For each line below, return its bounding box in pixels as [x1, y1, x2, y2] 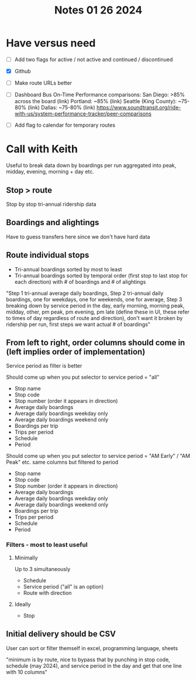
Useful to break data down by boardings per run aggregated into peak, [6, 162, 177, 169]
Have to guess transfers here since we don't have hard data [6, 233, 150, 240]
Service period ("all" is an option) [23, 583, 104, 590]
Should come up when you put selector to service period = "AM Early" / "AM [6, 453, 190, 460]
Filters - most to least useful [6, 540, 88, 549]
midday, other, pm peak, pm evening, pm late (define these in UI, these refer [6, 308, 190, 315]
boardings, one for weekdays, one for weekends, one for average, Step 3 [6, 295, 183, 302]
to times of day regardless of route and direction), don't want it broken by [6, 314, 183, 321]
